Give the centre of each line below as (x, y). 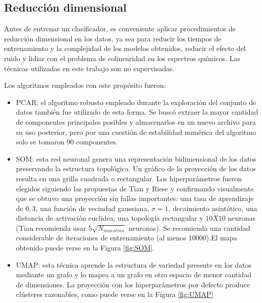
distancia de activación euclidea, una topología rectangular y (110, 218)
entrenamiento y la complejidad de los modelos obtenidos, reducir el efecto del (125, 48)
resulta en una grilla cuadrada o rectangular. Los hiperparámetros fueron (129, 178)
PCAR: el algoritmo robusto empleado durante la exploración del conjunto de (136, 102)
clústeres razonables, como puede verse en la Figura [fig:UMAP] (115, 294)
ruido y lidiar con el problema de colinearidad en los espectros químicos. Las (122, 58)
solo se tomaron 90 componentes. (67, 142)
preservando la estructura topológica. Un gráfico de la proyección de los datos (136, 168)
